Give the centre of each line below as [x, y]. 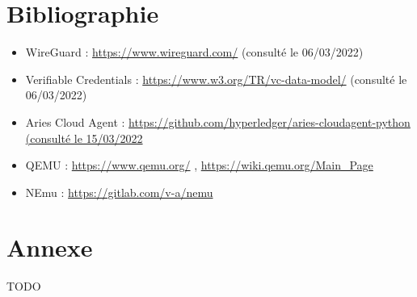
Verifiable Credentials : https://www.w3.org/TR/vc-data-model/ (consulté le [216, 79]
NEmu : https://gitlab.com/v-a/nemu [119, 192]
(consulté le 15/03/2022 [84, 138]
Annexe [50, 247]
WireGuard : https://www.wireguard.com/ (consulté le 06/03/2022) [194, 52]
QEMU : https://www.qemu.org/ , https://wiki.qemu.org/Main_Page [199, 165]
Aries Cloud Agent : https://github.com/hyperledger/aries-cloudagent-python [218, 121]
